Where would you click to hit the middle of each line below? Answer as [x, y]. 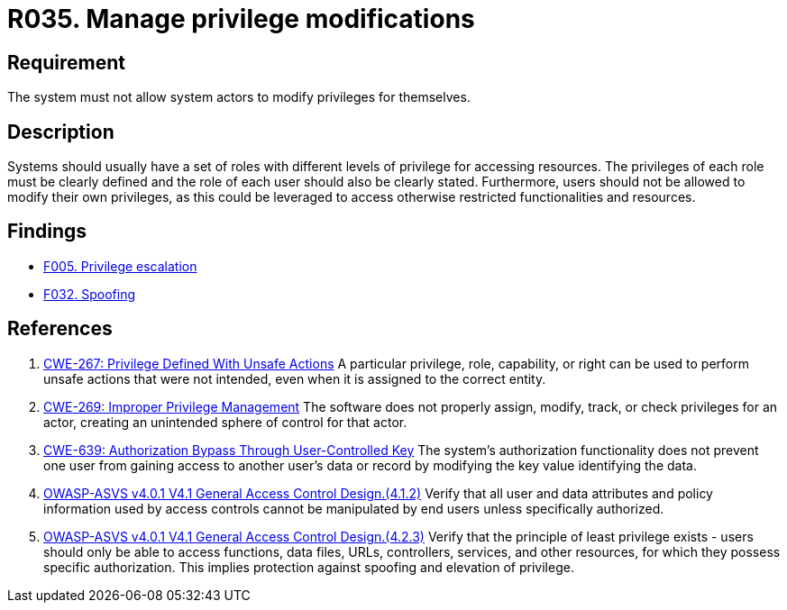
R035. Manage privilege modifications [241, 19]
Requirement [67, 62]
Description [61, 132]
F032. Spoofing [90, 294]
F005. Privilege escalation [120, 266]
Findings [47, 232]
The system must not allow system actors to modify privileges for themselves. [239, 97]
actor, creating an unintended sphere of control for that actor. [225, 422]
